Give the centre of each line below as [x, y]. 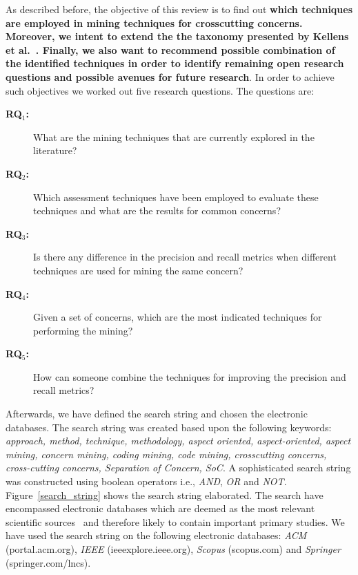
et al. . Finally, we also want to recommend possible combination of [170, 49]
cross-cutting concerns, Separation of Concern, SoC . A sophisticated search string [178, 468]
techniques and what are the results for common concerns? [157, 210]
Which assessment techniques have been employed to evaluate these [176, 197]
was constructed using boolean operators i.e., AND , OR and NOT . [146, 481]
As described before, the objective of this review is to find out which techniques [179, 9]
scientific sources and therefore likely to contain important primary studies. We [175, 521]
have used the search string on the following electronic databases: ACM [156, 535]
